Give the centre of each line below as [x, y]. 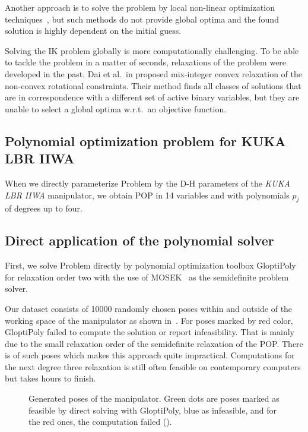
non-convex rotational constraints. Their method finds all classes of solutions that [153, 85]
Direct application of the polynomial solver [139, 240]
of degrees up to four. [44, 208]
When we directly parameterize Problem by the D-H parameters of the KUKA [147, 183]
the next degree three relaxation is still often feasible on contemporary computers [153, 366]
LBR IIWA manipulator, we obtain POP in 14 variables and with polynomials [147, 195]
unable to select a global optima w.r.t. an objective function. [116, 108]
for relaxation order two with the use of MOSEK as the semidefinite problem [147, 277]
